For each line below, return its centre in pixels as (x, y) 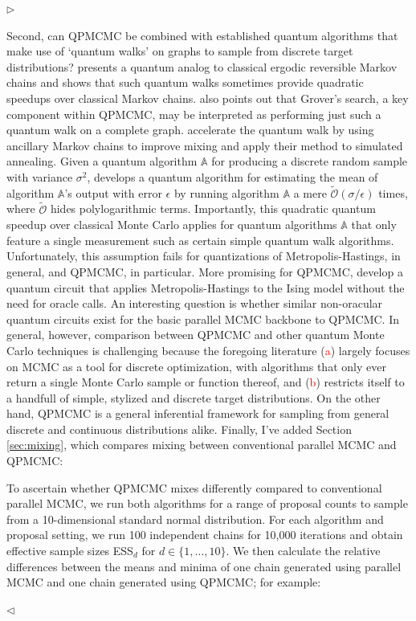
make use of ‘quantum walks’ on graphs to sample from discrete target (180, 51)
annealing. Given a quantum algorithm (102, 161)
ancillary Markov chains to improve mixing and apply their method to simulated (205, 145)
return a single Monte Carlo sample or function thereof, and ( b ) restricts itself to (206, 382)
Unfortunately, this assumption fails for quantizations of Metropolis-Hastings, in (204, 256)
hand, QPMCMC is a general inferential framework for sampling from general (198, 413)
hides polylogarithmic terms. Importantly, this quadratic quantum (213, 208)
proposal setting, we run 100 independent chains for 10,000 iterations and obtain (205, 535)
